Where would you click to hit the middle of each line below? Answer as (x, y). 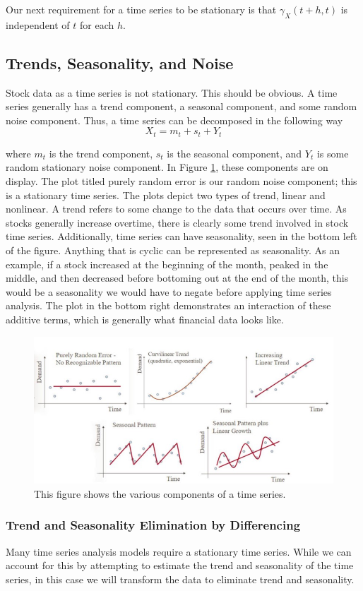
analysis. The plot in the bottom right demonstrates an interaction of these (168, 305)
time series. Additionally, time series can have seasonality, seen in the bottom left (181, 236)
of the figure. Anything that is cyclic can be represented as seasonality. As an (173, 250)
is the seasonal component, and (234, 153)
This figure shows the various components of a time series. (160, 493)
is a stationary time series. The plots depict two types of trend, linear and (166, 195)
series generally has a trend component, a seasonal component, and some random (181, 106)
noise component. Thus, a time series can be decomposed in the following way (174, 120)
